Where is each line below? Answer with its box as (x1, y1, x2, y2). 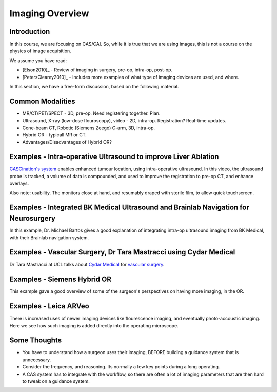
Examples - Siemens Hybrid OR (9, 275, 112, 284)
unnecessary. (22, 357, 51, 363)
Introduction (9, 27, 50, 36)
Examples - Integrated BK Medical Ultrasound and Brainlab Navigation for (9, 203, 249, 212)
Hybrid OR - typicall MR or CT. (22, 132, 87, 138)
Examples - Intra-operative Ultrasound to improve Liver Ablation (9, 152, 219, 161)
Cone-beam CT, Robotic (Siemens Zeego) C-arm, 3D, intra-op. (22, 125, 155, 131)
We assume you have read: (9, 57, 67, 64)
